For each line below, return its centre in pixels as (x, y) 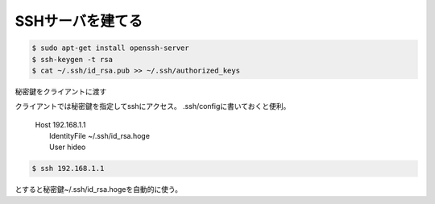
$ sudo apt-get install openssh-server (110, 48)
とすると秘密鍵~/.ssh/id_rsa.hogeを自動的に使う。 (99, 189)
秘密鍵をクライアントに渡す (61, 91)
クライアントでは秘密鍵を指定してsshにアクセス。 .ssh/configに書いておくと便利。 (153, 106)
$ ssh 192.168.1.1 (68, 169)
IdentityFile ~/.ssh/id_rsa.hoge (100, 136)
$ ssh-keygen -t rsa (72, 59)
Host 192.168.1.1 (60, 124)
